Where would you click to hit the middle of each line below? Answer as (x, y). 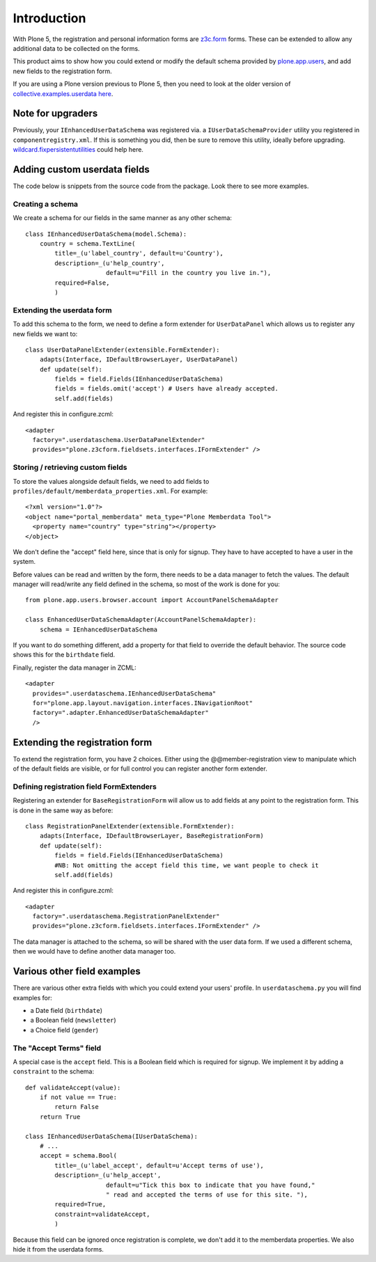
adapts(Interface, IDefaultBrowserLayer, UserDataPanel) (139, 360)
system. (24, 562)
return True (60, 1117)
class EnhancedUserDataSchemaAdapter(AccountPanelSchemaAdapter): (141, 620)
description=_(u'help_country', (110, 263)
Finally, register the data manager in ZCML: (75, 668)
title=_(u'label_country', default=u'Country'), (139, 253)
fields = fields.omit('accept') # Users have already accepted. (166, 389)
